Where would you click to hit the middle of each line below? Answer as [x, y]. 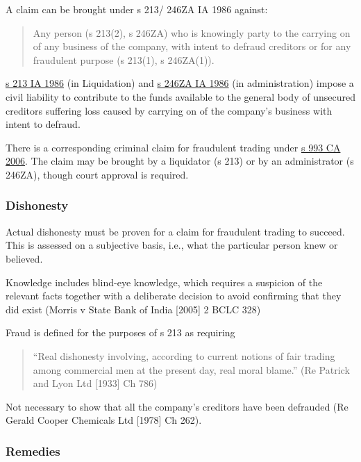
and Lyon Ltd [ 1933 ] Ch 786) [95, 383]
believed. [24, 258]
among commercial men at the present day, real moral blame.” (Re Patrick [191, 369]
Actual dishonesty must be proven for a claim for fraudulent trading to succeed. [175, 231]
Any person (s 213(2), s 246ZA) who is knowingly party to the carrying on [192, 32]
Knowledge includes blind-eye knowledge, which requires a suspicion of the [164, 282]
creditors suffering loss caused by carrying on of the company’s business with [169, 110]
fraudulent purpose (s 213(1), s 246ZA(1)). [124, 59]
